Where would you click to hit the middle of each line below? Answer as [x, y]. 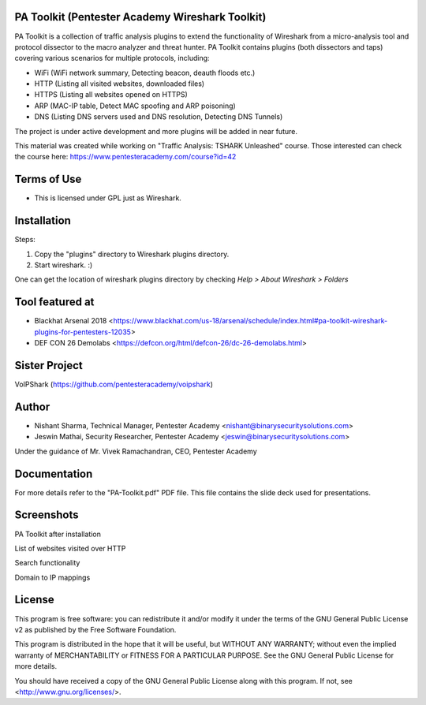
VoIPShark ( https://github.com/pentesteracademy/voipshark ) [114, 384]
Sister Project [49, 366]
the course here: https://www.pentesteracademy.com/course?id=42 [125, 157]
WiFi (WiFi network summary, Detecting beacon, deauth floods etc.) [145, 73]
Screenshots [47, 515]
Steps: [25, 240]
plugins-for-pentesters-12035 [83, 332]
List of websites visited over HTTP [70, 548]
